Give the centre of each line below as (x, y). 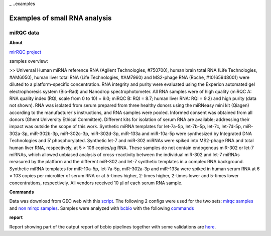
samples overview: (29, 61)
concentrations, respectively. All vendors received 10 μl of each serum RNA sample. (96, 183)
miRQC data (24, 33)
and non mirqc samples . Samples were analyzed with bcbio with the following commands (102, 208)
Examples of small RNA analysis (60, 18)
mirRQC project (25, 52)
